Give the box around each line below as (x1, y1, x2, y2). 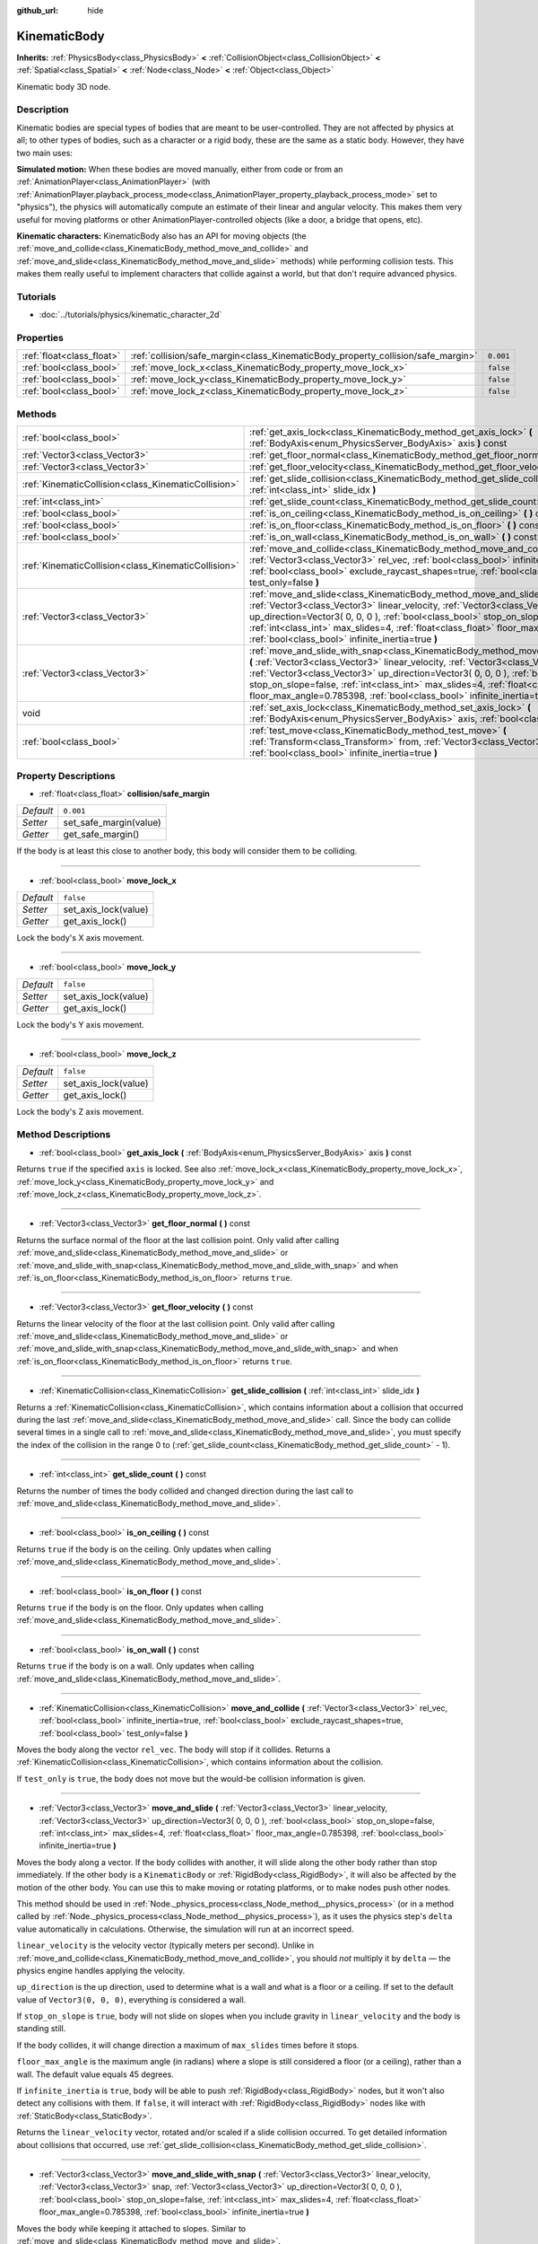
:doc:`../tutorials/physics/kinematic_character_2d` (39, 310, 222, 320)
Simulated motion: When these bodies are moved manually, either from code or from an (16, 164, 343, 174)
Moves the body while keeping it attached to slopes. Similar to (16, 2222, 247, 2234)
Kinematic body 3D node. (16, 81, 111, 92)
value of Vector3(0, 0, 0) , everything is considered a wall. (16, 1994, 247, 2005)
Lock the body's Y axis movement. (16, 1019, 145, 1030)
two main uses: (16, 147, 74, 158)
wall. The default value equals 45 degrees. (16, 2069, 174, 2080)
